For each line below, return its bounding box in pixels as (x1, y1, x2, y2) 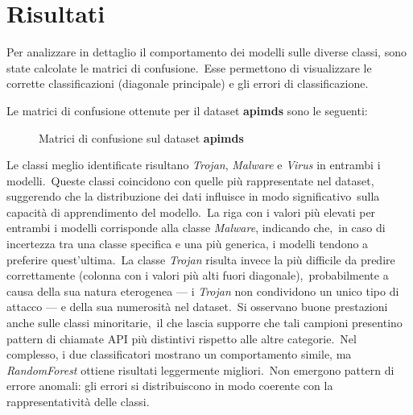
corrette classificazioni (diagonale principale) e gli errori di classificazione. (6, 75, 369, 92)
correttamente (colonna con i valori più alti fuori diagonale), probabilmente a (6, 267, 389, 284)
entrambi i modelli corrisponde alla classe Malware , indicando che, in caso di (6, 219, 386, 236)
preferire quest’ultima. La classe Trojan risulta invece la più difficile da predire (6, 251, 395, 268)
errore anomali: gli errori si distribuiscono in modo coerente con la (6, 377, 333, 394)
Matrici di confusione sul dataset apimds (39, 129, 244, 146)
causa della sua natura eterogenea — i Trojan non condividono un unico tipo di (6, 282, 399, 299)
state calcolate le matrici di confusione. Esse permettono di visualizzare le (6, 59, 372, 76)
